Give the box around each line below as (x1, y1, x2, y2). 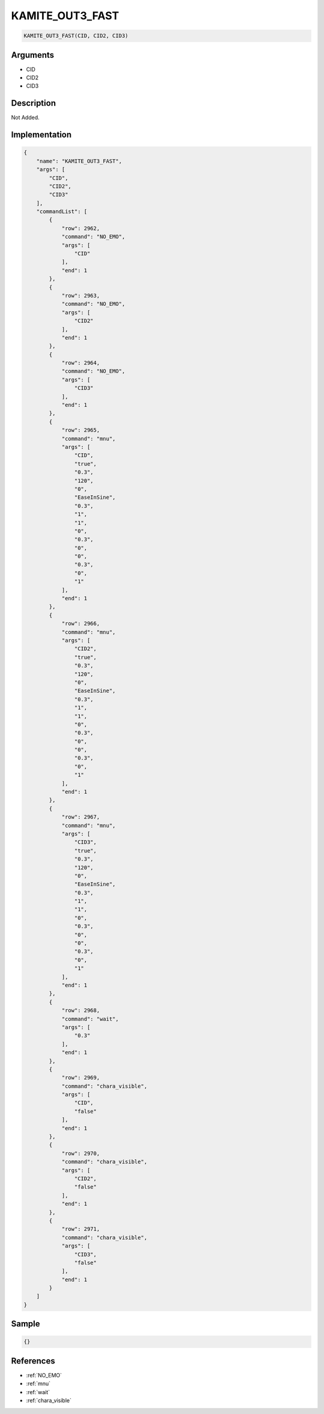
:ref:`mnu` (26, 1380, 51, 1388)
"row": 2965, (61, 427, 100, 434)
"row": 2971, (61, 1226, 100, 1233)
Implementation (11, 130, 72, 140)
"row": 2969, (61, 1074, 100, 1081)
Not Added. (11, 114, 40, 121)
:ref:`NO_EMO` (26, 1371, 62, 1379)
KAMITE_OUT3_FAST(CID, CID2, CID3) (23, 32, 128, 39)
